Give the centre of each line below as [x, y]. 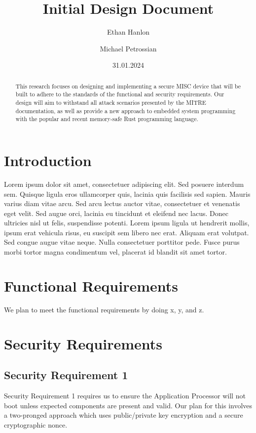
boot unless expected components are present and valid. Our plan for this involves [128, 405]
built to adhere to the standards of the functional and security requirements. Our [120, 94]
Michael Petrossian [128, 48]
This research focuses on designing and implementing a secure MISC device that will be [128, 86]
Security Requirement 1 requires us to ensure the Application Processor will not [125, 395]
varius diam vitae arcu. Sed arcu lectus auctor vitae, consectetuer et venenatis [122, 203]
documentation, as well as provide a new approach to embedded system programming [126, 110]
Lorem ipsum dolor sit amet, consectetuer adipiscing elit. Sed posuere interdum [124, 184]
